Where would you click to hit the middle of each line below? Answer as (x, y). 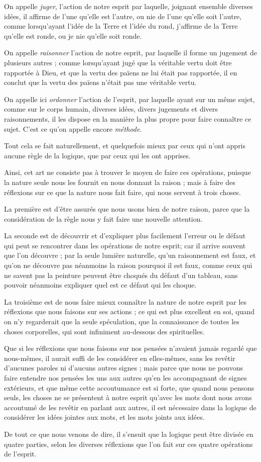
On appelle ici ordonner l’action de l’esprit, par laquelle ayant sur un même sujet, (129, 99)
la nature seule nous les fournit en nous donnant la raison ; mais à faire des (120, 182)
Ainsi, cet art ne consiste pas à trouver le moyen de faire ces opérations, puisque (127, 172)
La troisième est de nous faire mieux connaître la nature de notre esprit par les (125, 301)
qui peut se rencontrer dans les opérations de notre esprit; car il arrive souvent (125, 245)
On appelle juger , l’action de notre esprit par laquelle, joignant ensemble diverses (128, 6)
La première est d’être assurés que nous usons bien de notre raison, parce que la (127, 209)
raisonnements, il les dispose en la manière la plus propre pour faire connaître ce (128, 118)
